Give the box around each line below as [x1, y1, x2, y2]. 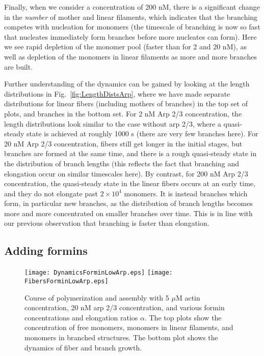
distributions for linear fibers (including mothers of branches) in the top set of [4, 98, 248, 109]
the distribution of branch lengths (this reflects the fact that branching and [4, 158, 239, 168]
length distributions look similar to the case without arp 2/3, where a [4, 118, 221, 129]
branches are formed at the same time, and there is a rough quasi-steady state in [4, 148, 257, 159]
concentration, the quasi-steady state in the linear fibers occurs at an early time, [4, 178, 255, 189]
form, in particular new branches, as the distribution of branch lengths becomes [4, 198, 253, 209]
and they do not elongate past [4, 188, 98, 198]
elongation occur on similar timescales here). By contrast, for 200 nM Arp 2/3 [4, 168, 248, 179]
